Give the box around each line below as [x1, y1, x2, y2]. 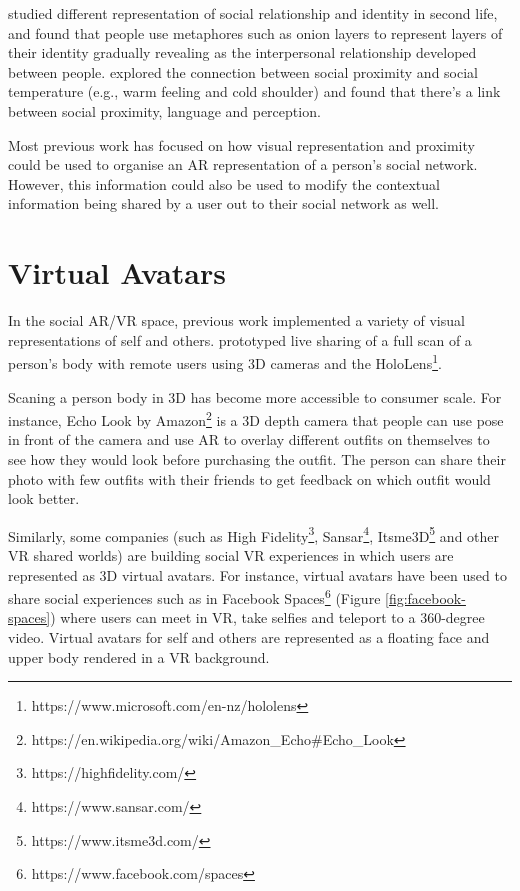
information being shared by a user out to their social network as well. [8, 193, 440, 214]
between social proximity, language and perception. [8, 100, 321, 121]
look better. [8, 488, 80, 509]
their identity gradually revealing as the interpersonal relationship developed [8, 42, 477, 63]
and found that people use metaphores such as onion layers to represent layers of [8, 22, 503, 43]
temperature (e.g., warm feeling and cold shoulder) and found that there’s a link [8, 81, 501, 102]
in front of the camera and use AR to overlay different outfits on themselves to [8, 429, 490, 450]
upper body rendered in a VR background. [8, 646, 270, 667]
